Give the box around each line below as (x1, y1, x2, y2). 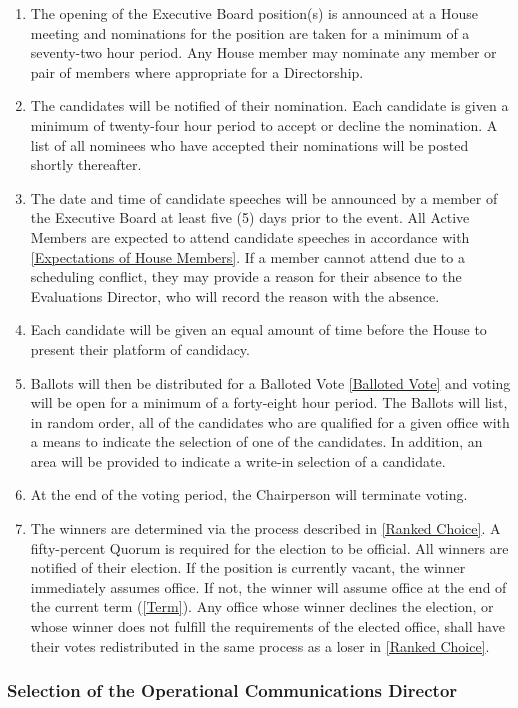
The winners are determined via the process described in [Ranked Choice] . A (30, 518, 501, 539)
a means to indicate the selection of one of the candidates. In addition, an (30, 431, 483, 452)
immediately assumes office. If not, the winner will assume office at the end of (30, 576, 507, 597)
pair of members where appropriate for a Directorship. (30, 61, 364, 82)
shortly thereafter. (30, 154, 142, 175)
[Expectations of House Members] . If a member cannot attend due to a (30, 246, 465, 267)
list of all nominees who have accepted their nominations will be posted (30, 134, 469, 155)
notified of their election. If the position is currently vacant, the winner (30, 557, 466, 578)
